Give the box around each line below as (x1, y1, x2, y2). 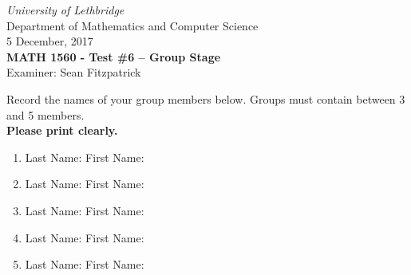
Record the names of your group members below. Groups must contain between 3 (6, 90, 405, 107)
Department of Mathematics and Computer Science (6, 17, 259, 33)
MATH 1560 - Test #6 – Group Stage (6, 48, 221, 65)
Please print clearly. (6, 122, 118, 139)
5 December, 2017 (6, 33, 93, 49)
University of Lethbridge (6, 2, 124, 18)
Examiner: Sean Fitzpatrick (6, 64, 141, 81)
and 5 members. (6, 106, 85, 123)
